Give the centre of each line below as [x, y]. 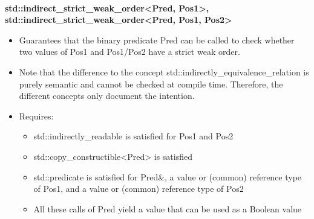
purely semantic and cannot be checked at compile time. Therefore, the [151, 84]
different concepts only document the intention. [107, 96]
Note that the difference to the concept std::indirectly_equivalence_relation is [164, 71]
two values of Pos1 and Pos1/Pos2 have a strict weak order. [129, 52]
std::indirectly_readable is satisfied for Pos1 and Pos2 [133, 136]
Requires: [36, 116]
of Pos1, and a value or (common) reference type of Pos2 [139, 189]
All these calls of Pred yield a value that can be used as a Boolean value [168, 208]
